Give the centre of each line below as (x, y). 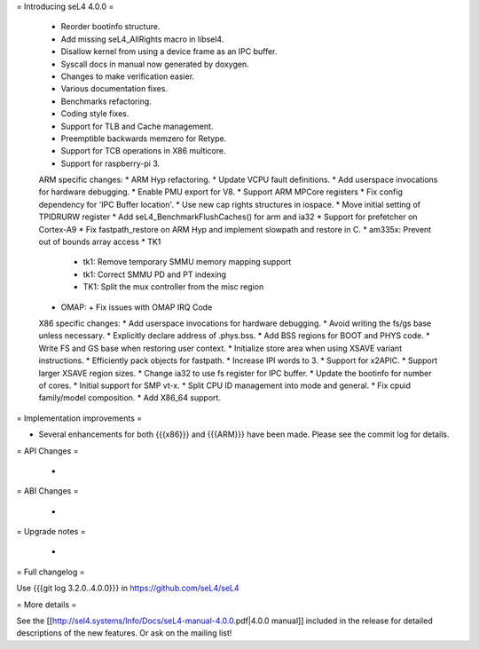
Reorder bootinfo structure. (110, 27)
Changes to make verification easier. (128, 76)
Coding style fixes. (95, 114)
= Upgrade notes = (51, 532)
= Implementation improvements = (79, 418)
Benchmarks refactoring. (106, 101)
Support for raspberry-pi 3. (110, 163)
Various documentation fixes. (114, 89)
